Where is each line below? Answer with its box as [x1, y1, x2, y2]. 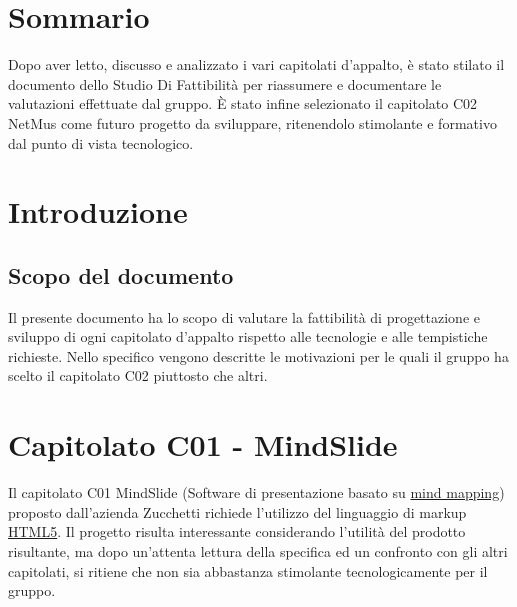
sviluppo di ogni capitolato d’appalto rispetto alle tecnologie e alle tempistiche [8, 326, 488, 347]
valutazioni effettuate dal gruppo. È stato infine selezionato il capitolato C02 [8, 93, 478, 114]
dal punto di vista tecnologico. [8, 132, 194, 153]
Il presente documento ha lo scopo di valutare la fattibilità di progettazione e [8, 306, 480, 327]
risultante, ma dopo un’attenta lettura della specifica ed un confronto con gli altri [8, 540, 508, 561]
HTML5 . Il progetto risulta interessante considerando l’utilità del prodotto [8, 521, 466, 542]
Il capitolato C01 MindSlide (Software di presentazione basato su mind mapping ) [8, 482, 505, 503]
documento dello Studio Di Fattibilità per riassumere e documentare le [8, 73, 442, 94]
